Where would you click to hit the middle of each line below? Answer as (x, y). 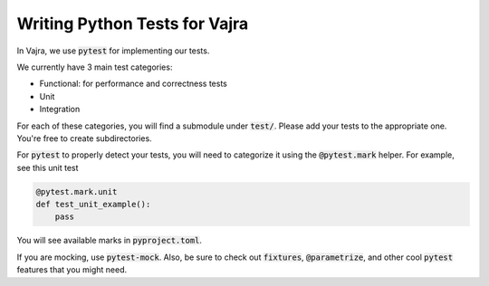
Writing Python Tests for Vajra (133, 24)
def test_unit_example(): (93, 205)
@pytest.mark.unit (77, 191)
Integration (60, 110)
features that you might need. (72, 270)
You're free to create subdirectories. (85, 138)
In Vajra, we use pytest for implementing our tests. (113, 51)
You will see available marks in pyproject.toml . (110, 241)
